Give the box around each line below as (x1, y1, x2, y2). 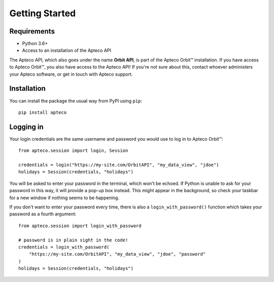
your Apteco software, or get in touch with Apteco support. (9, 71, 133, 77)
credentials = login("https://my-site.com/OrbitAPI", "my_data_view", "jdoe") (18, 162, 219, 168)
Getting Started (9, 8, 76, 19)
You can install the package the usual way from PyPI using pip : (9, 98, 142, 104)
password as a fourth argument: (9, 211, 77, 217)
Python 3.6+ (22, 41, 48, 47)
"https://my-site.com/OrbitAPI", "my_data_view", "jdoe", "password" (28, 252, 206, 257)
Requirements (9, 27, 55, 36)
